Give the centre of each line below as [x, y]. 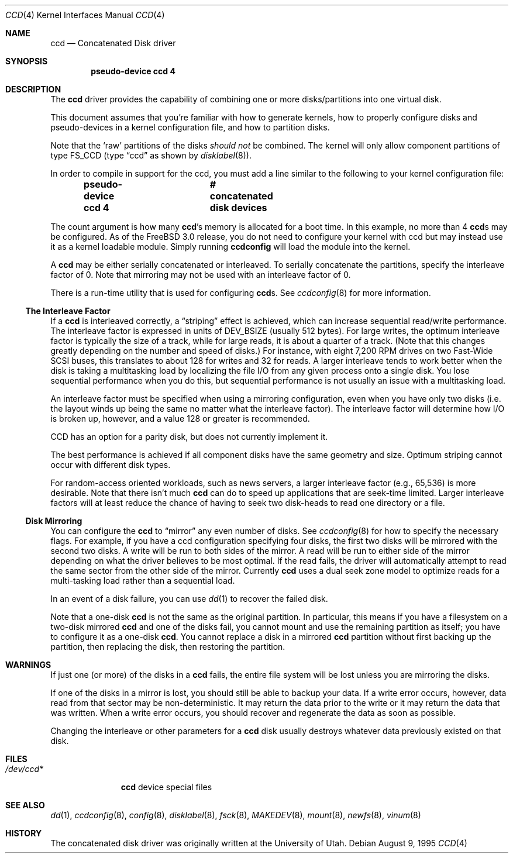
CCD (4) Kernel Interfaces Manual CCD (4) [85, 15]
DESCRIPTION [33, 89]
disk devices [238, 208]
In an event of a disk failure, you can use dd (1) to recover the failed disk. [189, 599]
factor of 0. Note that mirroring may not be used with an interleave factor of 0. [201, 275]
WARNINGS [28, 665]
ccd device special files [166, 787]
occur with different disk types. [111, 465]
